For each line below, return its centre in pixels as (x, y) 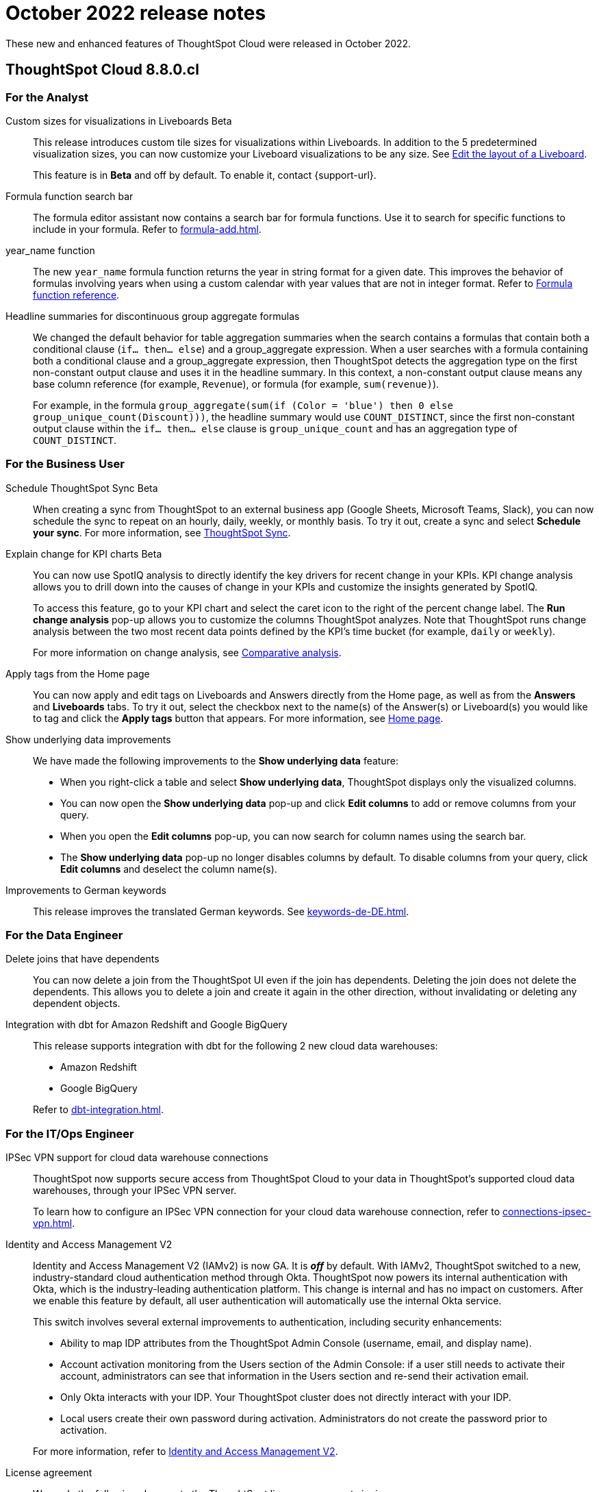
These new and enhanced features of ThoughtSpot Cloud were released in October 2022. (208, 43)
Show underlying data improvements (88, 739)
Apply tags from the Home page (78, 673)
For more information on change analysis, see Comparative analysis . (187, 652)
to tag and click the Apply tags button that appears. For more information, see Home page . (238, 718)
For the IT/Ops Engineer (70, 1133)
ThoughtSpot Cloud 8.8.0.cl (102, 70)
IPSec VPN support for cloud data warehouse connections (137, 1158)
